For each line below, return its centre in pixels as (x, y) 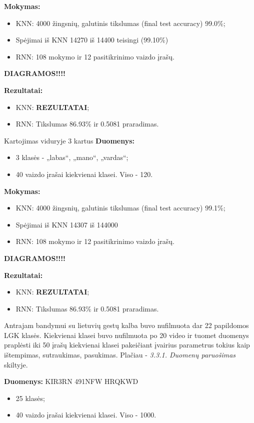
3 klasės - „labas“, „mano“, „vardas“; (72, 157)
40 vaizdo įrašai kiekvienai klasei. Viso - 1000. (86, 415)
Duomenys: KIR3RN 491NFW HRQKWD (71, 381)
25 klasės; (30, 398)
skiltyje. (16, 364)
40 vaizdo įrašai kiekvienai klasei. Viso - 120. (84, 174)
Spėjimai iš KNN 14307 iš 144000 (67, 224)
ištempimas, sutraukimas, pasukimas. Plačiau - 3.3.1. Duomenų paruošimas (120, 355)
